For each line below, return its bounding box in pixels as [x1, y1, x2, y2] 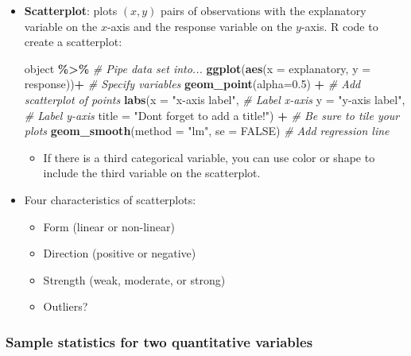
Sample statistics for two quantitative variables [6, 331, 313, 351]
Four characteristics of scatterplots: [24, 191, 196, 207]
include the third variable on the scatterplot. [43, 164, 261, 181]
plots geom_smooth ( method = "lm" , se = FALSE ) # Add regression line [24, 122, 390, 139]
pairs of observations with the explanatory [161, 2, 366, 18]
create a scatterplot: [24, 33, 122, 50]
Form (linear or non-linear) [43, 218, 175, 234]
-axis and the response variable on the [107, 17, 293, 34]
